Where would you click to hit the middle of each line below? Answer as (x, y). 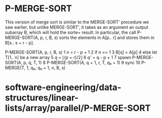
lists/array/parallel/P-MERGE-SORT (78, 108)
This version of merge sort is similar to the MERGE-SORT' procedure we (77, 22)
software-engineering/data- (63, 88)
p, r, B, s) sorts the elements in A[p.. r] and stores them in (97, 38)
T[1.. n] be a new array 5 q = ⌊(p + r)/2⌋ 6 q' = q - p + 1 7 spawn (68, 57)
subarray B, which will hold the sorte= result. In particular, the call (71, 32)
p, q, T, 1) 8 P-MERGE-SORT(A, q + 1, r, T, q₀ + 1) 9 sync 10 (82, 62)
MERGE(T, (15, 68)
